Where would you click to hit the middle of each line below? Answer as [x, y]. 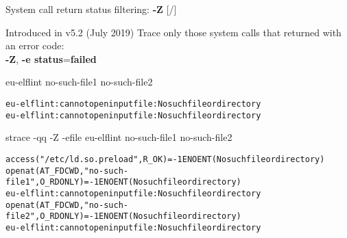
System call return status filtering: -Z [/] [91, 9]
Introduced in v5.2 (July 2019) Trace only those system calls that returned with [173, 32]
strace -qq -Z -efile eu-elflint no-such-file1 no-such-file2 [119, 137]
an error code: [35, 45]
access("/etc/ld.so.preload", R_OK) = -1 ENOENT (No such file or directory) [165, 159]
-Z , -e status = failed [51, 58]
